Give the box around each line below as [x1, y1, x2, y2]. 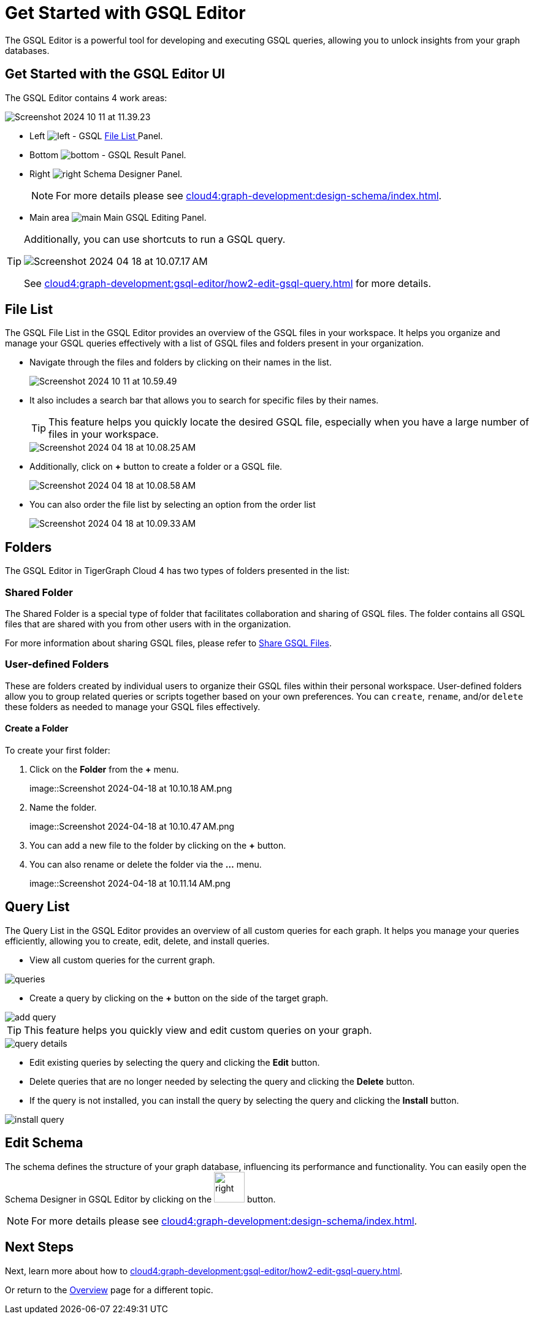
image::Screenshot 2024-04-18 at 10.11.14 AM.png [29, 878, 231, 889]
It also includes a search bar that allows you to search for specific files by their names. [29, 395, 379, 406]
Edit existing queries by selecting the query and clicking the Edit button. [29, 1057, 320, 1068]
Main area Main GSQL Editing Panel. [29, 212, 207, 223]
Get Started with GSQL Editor [5, 2, 246, 23]
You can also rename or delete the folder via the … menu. [29, 859, 262, 870]
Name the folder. [29, 802, 97, 812]
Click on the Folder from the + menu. [29, 764, 179, 774]
